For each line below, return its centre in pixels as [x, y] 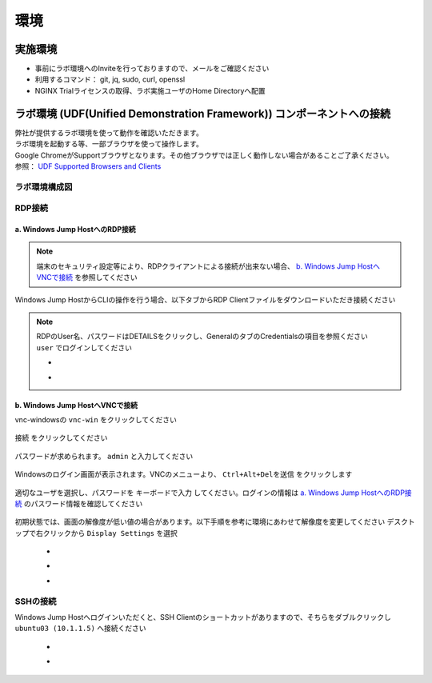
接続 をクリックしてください [61, 438]
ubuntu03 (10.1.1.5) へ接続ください [81, 629]
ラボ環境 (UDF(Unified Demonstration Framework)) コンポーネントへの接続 [203, 113]
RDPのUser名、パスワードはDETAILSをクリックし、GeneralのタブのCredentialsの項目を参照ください [202, 337]
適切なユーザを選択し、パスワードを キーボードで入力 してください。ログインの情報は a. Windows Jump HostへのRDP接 [213, 493]
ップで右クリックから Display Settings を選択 [96, 533]
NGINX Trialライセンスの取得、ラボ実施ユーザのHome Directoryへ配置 [150, 90]
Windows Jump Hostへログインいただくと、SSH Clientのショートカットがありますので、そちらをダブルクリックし [203, 617]
